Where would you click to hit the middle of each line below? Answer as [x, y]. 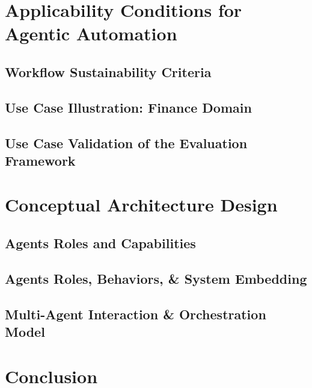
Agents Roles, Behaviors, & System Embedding [156, 278]
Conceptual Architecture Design [141, 205]
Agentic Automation [91, 33]
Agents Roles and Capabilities [100, 243]
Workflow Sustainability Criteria [108, 71]
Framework [40, 160]
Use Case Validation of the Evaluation [126, 142]
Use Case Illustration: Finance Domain [128, 107]
